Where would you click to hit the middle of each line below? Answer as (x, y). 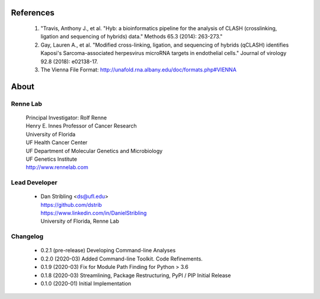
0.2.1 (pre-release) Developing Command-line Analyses (108, 251)
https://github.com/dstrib (71, 204)
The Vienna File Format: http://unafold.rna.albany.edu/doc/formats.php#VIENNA (139, 69)
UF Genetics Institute (51, 159)
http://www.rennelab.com (57, 167)
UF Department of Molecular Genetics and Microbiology (94, 151)
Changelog (27, 236)
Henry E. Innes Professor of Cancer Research (81, 126)
